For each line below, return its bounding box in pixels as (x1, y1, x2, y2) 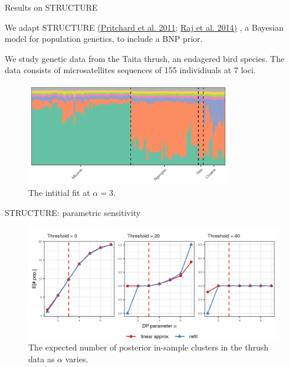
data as (28, 353, 55, 365)
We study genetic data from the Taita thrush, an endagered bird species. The (5, 52, 285, 64)
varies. (65, 353, 88, 365)
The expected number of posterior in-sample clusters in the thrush (28, 341, 268, 353)
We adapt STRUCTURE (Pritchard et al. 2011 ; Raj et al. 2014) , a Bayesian (5, 21, 284, 33)
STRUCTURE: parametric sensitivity (5, 206, 141, 218)
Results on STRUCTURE (5, 1, 98, 13)
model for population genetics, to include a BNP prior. (5, 32, 203, 45)
